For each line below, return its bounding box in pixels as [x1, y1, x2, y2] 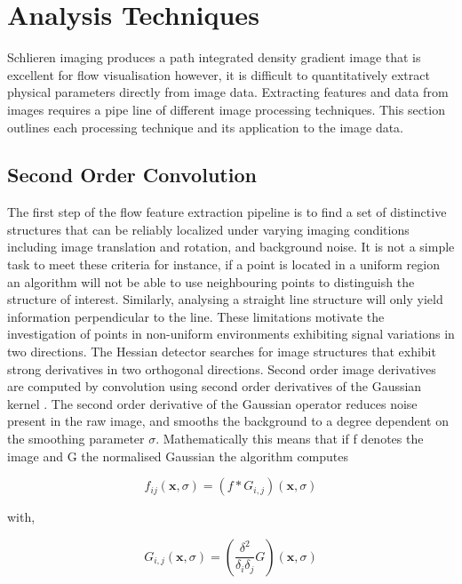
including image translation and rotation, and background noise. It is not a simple [7, 237, 455, 256]
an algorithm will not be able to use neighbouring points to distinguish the [7, 272, 415, 291]
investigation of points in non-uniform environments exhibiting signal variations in [7, 324, 455, 343]
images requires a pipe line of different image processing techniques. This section [7, 100, 445, 118]
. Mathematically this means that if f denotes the [155, 429, 424, 448]
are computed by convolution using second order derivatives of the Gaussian [7, 377, 422, 396]
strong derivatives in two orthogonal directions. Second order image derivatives [7, 359, 436, 378]
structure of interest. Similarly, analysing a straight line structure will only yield [7, 290, 443, 308]
